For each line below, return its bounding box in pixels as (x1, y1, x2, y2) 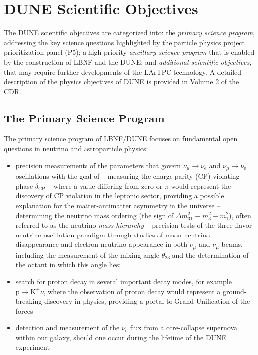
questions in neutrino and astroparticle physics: (4, 143, 148, 154)
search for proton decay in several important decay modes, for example (15, 276, 232, 286)
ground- (223, 286, 247, 296)
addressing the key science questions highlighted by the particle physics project (4, 37, 245, 47)
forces (15, 305, 33, 316)
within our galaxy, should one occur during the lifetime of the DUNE (15, 332, 227, 342)
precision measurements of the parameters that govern (15, 160, 181, 170)
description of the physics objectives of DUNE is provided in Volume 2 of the (4, 76, 239, 87)
